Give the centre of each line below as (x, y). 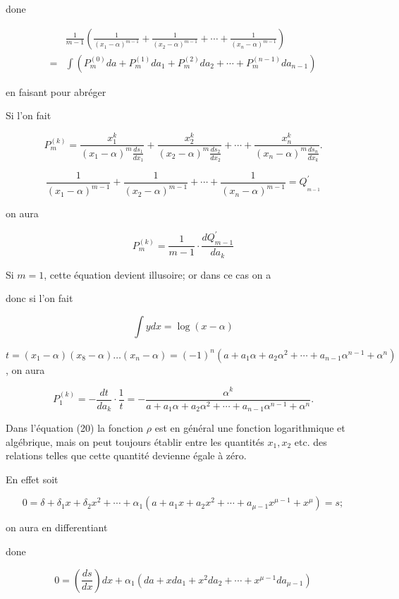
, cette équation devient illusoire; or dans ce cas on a (158, 274)
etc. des (311, 441)
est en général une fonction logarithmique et (250, 428)
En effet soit (32, 479)
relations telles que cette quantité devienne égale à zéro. (126, 455)
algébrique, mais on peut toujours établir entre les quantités (135, 441)
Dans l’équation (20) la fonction (75, 428)
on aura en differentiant (57, 527)
